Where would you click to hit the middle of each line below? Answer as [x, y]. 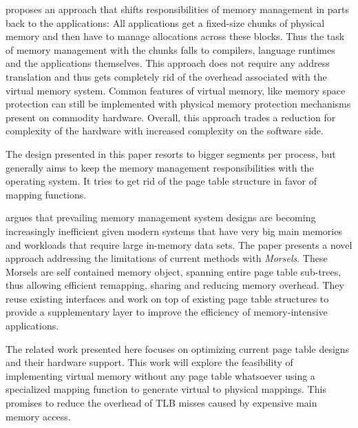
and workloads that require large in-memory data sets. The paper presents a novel [179, 244]
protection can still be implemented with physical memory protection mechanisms [178, 104]
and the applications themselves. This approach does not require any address [168, 63]
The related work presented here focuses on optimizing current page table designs [178, 348]
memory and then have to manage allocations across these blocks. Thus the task [175, 36]
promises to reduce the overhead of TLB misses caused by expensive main [161, 403]
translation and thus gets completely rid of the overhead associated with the [166, 76]
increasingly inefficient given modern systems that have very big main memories [174, 231]
